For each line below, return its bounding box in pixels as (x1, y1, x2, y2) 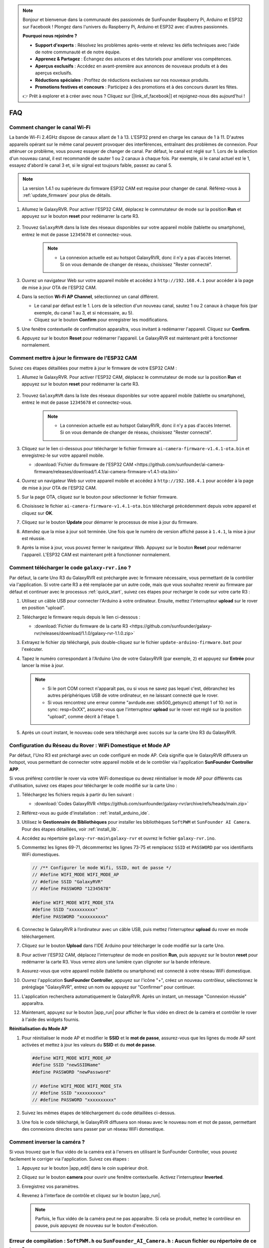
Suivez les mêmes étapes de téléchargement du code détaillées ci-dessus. (21, 1110, 176, 1116)
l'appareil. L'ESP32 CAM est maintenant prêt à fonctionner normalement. (21, 552, 171, 558)
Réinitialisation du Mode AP (9, 1026, 68, 1032)
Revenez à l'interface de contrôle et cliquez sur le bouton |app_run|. (21, 1193, 161, 1199)
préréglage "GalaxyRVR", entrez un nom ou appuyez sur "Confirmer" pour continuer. (21, 984, 195, 990)
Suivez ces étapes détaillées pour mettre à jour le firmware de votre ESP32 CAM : (9, 365, 177, 371)
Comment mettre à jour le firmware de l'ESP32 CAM (9, 354, 137, 361)
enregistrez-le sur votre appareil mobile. (21, 452, 104, 459)
